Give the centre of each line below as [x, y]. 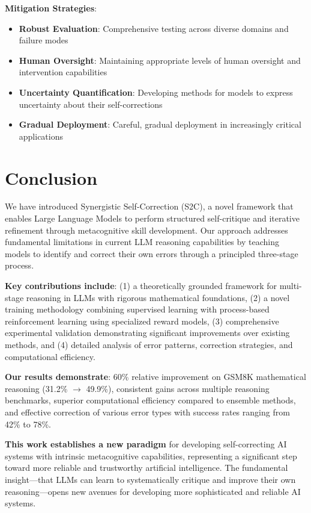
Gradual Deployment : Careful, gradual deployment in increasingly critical [160, 124]
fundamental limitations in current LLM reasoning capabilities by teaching [142, 242]
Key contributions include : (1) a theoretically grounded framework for [141, 286]
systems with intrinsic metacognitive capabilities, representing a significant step [151, 455]
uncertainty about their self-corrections [91, 104]
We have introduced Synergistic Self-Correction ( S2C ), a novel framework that [149, 206]
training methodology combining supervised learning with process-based [137, 309]
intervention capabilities [63, 72]
